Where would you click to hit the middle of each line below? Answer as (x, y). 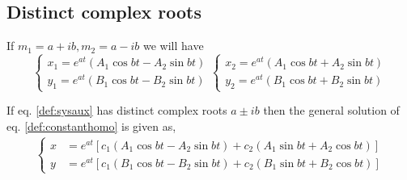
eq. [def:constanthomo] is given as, (91, 126)
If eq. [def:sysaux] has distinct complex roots (117, 110)
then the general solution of (331, 110)
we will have (173, 46)
